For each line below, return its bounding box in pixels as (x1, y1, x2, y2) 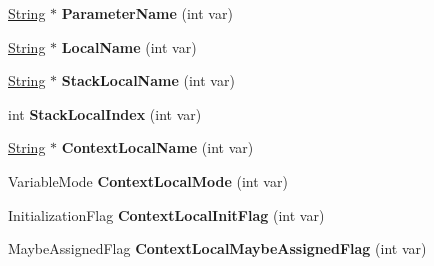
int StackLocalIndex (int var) (8, 103, 202, 124)
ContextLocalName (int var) (61, 137, 254, 158)
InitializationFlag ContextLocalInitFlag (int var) (8, 204, 325, 225)
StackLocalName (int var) (61, 70, 235, 91)
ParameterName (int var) (61, 3, 233, 23)
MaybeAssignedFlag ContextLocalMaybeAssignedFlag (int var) (8, 238, 427, 259)
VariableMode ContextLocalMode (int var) (8, 170, 288, 191)
